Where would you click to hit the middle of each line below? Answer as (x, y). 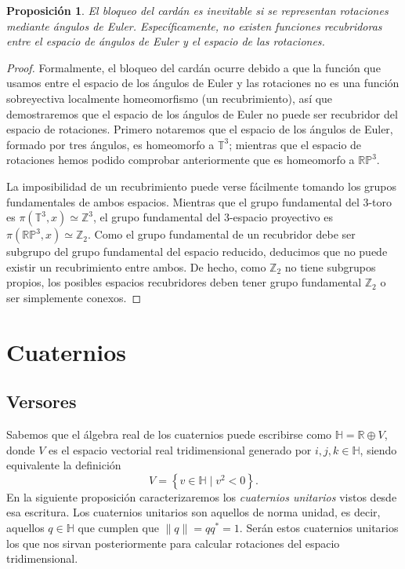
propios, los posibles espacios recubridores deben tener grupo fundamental (184, 282)
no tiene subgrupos (330, 266)
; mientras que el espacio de (295, 144)
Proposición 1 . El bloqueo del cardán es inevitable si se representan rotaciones (197, 10)
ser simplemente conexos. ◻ (74, 297)
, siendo (378, 449)
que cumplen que (118, 528)
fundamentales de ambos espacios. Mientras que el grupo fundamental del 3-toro (199, 201)
